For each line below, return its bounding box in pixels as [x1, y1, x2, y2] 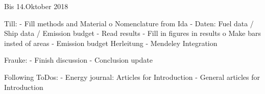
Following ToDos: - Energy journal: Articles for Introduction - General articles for [4, 71, 260, 82]
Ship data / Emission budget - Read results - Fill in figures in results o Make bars [4, 28, 261, 38]
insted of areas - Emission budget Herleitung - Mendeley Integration [4, 37, 218, 48]
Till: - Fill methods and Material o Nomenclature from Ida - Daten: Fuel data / [4, 18, 254, 28]
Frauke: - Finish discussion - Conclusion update [4, 55, 153, 65]
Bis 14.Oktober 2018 [4, 1, 68, 11]
